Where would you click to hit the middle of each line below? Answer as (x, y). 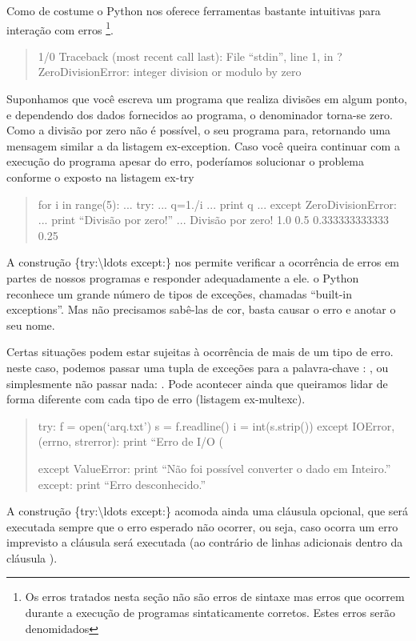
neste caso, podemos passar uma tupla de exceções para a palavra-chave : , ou (198, 367)
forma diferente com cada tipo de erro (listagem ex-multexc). (156, 399)
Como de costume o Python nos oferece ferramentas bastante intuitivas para (194, 10)
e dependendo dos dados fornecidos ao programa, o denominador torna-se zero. (200, 114)
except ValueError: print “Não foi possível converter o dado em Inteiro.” (214, 468)
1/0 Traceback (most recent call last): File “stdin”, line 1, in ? (190, 56)
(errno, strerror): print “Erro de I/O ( (131, 441)
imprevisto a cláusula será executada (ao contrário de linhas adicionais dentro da (205, 542)
